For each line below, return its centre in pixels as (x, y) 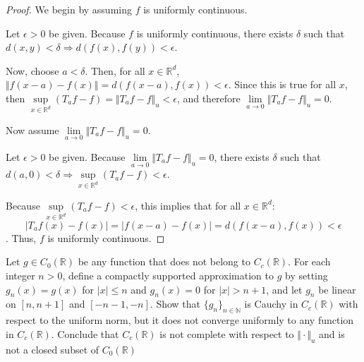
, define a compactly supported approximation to (168, 275)
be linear (337, 289)
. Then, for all (115, 70)
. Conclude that (85, 333)
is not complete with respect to (227, 333)
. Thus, (21, 237)
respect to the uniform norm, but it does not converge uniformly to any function (180, 320)
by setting (307, 275)
